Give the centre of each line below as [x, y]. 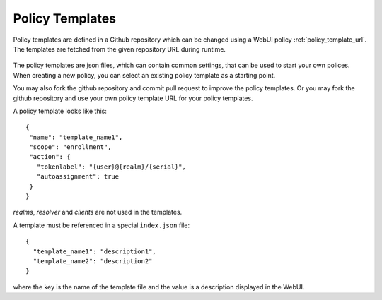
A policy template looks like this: [60, 111]
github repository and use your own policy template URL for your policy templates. [133, 98]
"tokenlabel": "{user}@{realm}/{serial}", [111, 167]
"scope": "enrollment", [70, 147]
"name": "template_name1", [76, 137]
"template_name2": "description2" [93, 261]
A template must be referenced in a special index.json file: [102, 225]
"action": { [50, 157]
